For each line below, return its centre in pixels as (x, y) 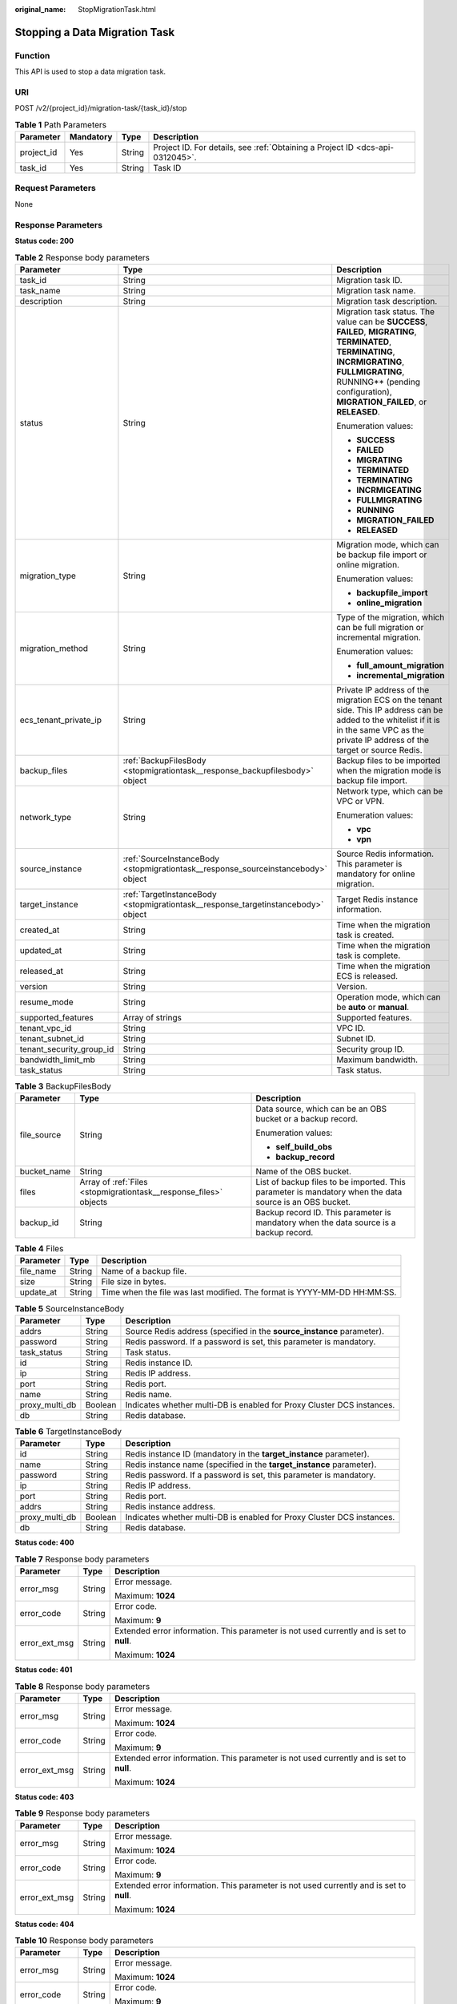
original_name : (40, 9)
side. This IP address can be (390, 709)
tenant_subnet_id (52, 1038)
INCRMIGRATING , (371, 362)
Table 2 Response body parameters (82, 257)
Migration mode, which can (388, 544)
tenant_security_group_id (67, 1048)
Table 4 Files (39, 1249)
